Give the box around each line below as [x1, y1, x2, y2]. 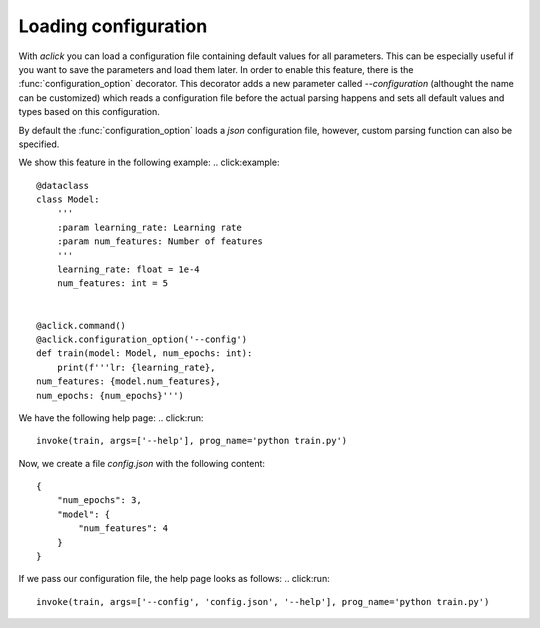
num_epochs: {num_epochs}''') [36, 390, 185, 401]
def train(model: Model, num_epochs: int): [36, 348, 253, 359]
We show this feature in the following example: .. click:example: [18, 156, 280, 169]
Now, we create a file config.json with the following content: [18, 457, 265, 469]
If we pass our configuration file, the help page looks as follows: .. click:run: [18, 573, 330, 585]
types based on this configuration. [18, 106, 160, 118]
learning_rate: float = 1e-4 [56, 264, 200, 275]
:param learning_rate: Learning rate [56, 221, 242, 233]
